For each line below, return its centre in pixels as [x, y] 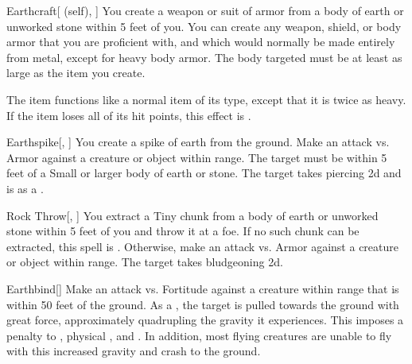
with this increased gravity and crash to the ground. [134, 351]
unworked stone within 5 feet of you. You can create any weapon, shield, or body [204, 26]
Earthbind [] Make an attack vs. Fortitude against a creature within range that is [203, 288]
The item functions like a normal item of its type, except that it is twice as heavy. [206, 99]
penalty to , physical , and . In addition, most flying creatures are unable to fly [199, 335]
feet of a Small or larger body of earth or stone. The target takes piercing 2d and [204, 173]
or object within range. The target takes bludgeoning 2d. [145, 262]
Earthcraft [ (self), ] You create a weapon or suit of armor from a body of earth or [205, 10]
